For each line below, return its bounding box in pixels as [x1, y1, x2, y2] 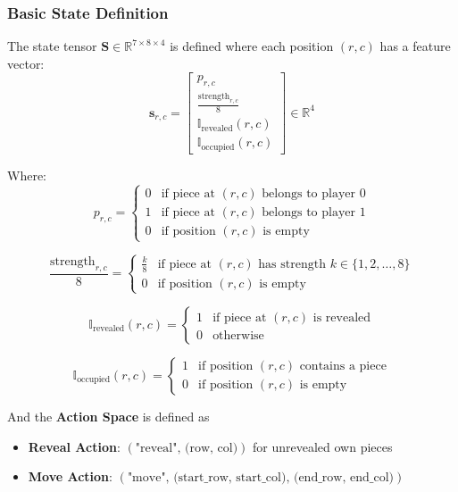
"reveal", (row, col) [135, 441, 238, 454]
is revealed [312, 311, 371, 324]
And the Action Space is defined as [7, 406, 210, 425]
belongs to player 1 [262, 205, 366, 219]
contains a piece [299, 360, 387, 373]
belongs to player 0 [262, 187, 366, 200]
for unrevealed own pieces [252, 437, 393, 455]
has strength [258, 257, 326, 271]
